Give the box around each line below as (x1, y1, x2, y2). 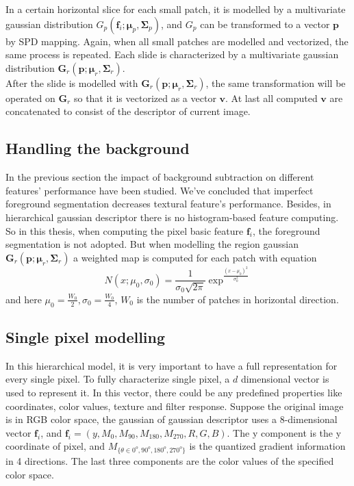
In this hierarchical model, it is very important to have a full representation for (5, 358, 338, 372)
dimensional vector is (240, 372, 329, 386)
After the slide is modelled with (5, 75, 138, 90)
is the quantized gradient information (189, 439, 346, 453)
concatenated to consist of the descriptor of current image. (5, 104, 251, 118)
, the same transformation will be (205, 75, 346, 90)
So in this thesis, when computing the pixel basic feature (5, 223, 244, 238)
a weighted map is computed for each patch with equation (73, 250, 317, 264)
